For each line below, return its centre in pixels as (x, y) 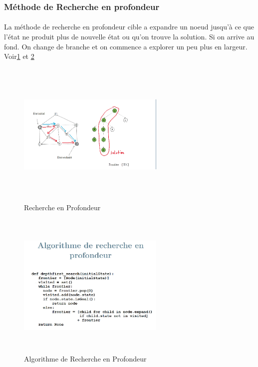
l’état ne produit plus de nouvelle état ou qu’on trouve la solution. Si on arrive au (129, 37)
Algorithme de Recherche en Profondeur (85, 358)
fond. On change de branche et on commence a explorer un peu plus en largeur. (126, 46)
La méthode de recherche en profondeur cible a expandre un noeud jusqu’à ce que (129, 27)
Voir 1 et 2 (19, 56)
